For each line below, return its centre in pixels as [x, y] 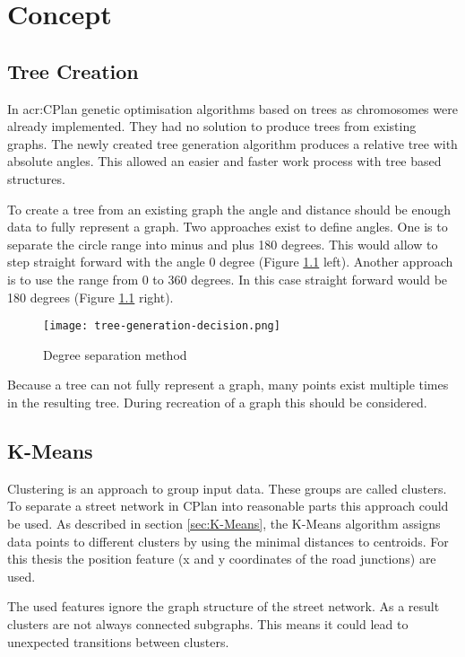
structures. [36, 178]
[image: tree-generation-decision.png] [162, 326]
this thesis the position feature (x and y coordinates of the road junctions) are [222, 559]
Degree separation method [115, 354]
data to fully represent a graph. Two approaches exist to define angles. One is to [228, 227]
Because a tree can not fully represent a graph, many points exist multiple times [228, 385]
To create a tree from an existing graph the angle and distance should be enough [229, 209]
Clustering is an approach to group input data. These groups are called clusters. [227, 488]
